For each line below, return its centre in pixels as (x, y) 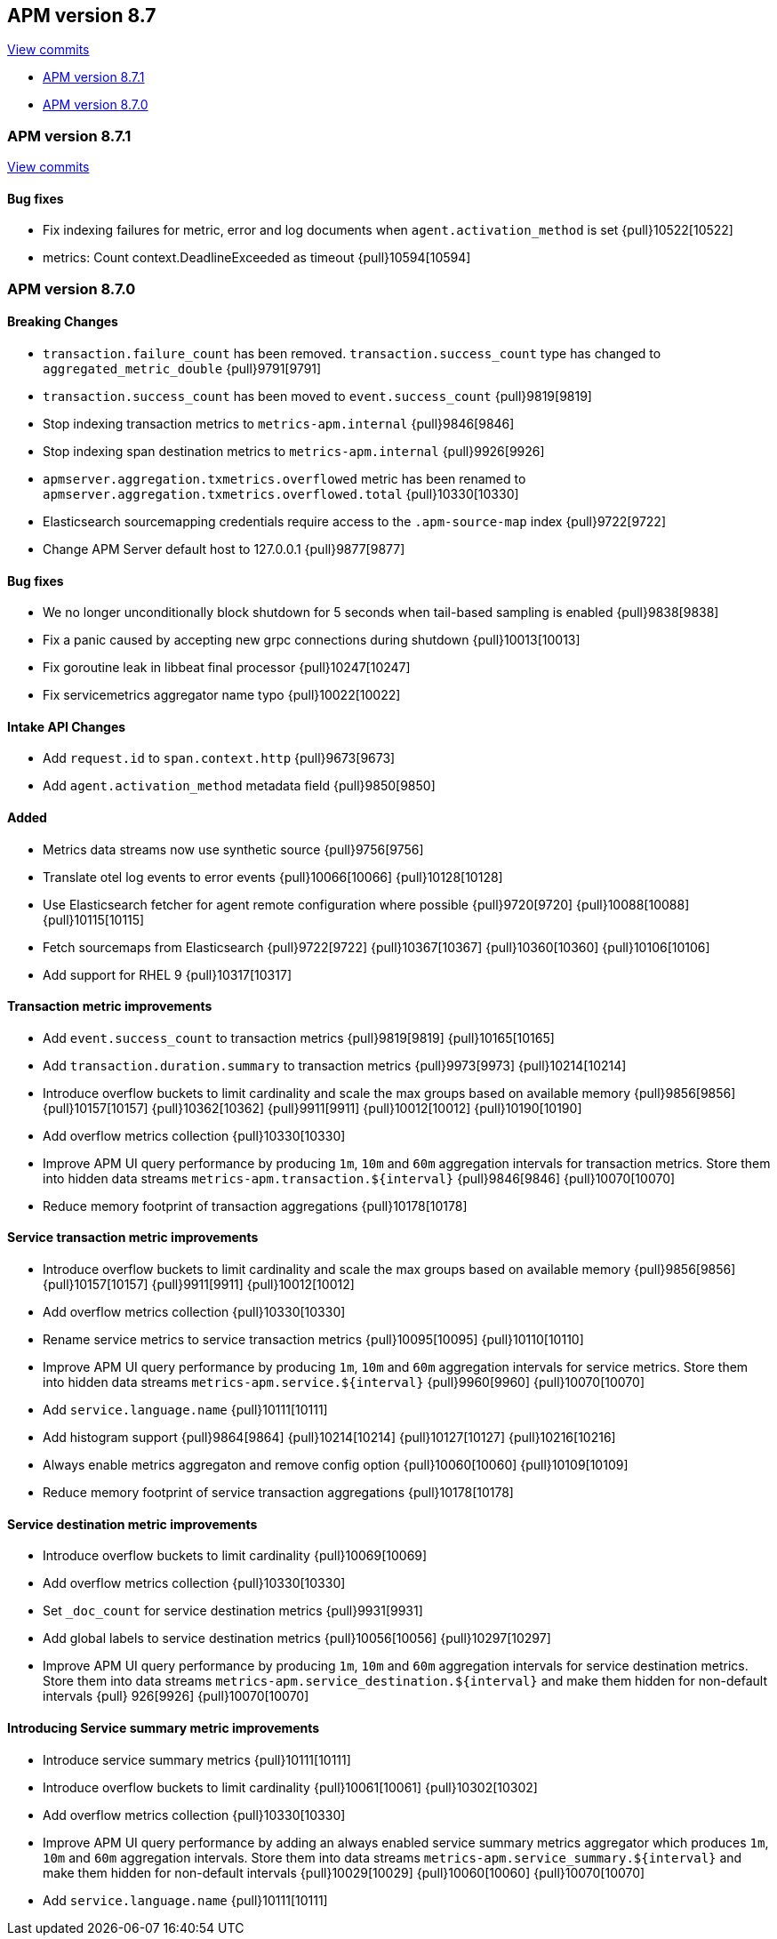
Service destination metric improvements (132, 1524)
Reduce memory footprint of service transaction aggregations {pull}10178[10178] (278, 1493)
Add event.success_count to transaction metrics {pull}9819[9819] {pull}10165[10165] (299, 1038)
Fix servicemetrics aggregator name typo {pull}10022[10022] (222, 695)
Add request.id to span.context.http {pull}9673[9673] (219, 758)
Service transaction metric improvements (133, 1238)
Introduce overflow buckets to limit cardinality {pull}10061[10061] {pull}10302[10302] (290, 1787)
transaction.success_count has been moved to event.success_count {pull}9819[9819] (317, 396)
